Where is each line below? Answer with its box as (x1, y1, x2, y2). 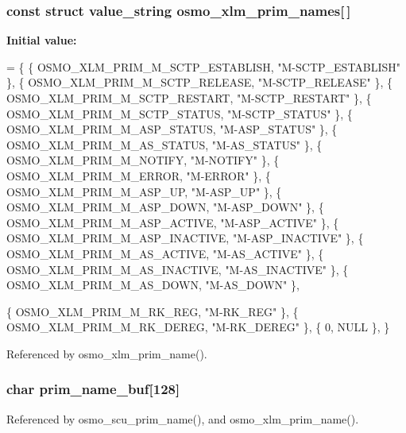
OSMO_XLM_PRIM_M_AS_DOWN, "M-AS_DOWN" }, (6, 276, 300, 293)
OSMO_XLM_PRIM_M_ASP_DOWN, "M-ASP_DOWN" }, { (6, 199, 324, 215)
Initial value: (6, 32, 77, 48)
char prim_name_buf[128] (6, 379, 180, 399)
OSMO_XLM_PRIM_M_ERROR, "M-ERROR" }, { (6, 167, 271, 184)
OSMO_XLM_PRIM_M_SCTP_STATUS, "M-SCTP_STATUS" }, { (6, 105, 353, 122)
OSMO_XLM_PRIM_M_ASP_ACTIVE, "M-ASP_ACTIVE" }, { (6, 214, 339, 230)
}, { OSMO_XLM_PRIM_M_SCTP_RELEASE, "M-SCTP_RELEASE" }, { (6, 74, 392, 91)
